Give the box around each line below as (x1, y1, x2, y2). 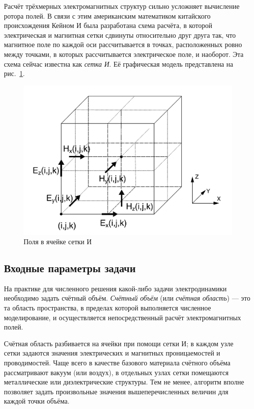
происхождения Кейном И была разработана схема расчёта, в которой (4, 20, 213, 30)
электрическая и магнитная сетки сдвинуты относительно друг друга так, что (4, 29, 236, 40)
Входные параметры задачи (4, 260, 136, 276)
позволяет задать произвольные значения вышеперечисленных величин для (4, 386, 228, 396)
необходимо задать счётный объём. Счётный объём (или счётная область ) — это (4, 293, 251, 303)
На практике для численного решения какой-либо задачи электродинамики (4, 283, 227, 293)
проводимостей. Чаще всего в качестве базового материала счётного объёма (4, 358, 231, 368)
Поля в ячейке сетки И (24, 236, 92, 247)
